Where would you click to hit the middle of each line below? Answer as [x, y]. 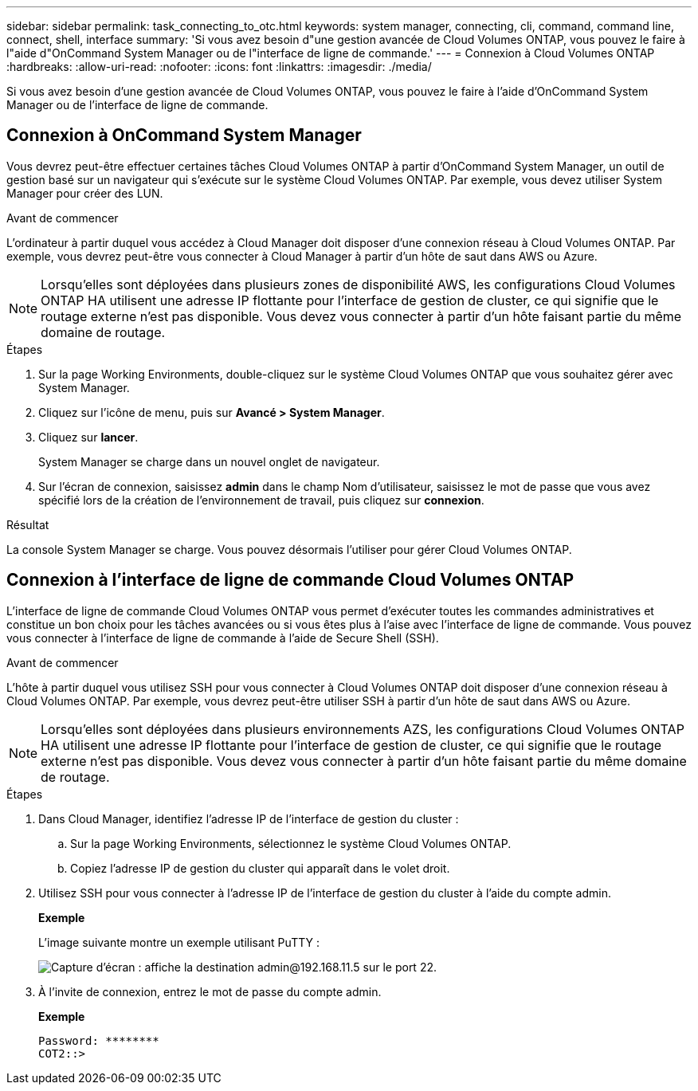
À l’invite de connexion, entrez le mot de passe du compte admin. [210, 991]
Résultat [28, 524]
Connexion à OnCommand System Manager [184, 135]
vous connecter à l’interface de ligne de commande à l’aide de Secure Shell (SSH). [223, 638]
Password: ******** [99, 1040]
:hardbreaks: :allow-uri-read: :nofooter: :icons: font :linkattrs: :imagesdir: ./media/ [219, 67]
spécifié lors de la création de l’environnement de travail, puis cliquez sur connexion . [261, 500]
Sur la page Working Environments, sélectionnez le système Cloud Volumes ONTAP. [291, 843]
